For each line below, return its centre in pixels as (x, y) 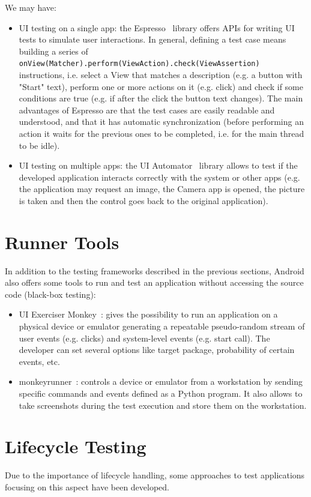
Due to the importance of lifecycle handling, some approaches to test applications (155, 475)
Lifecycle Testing (76, 446)
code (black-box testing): (50, 294)
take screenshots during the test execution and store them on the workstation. (163, 405)
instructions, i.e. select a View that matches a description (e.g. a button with (161, 75)
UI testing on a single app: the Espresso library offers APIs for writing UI (157, 27)
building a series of (53, 51)
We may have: (31, 7)
